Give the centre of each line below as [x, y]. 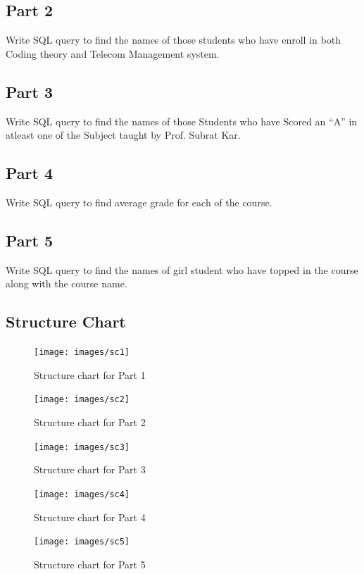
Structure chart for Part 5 [90, 564]
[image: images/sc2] [82, 400]
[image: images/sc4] [82, 494]
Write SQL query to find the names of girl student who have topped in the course [182, 269]
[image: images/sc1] [82, 352]
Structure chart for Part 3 [90, 469]
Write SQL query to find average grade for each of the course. [139, 202]
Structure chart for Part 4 [90, 517]
